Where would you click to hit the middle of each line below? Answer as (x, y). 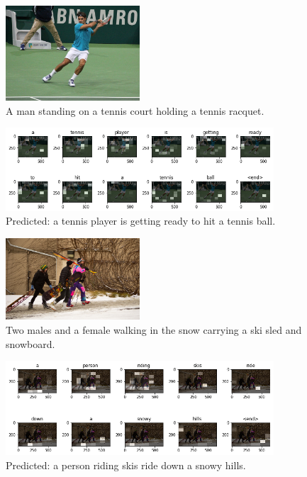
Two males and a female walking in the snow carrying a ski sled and (154, 330)
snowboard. (30, 343)
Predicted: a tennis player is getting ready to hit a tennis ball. (141, 221)
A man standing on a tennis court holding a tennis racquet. (135, 110)
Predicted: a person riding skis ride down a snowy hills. (126, 465)
